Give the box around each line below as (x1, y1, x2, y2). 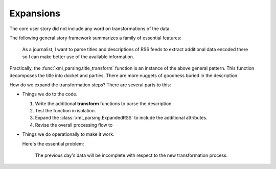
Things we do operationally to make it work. (22, 131, 114, 137)
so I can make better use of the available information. (22, 54, 134, 60)
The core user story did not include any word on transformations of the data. (9, 26, 171, 32)
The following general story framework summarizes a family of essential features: (9, 35, 181, 41)
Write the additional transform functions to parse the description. (35, 100, 173, 107)
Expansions (9, 8, 61, 19)
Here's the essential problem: (22, 140, 84, 147)
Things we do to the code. (22, 91, 78, 97)
